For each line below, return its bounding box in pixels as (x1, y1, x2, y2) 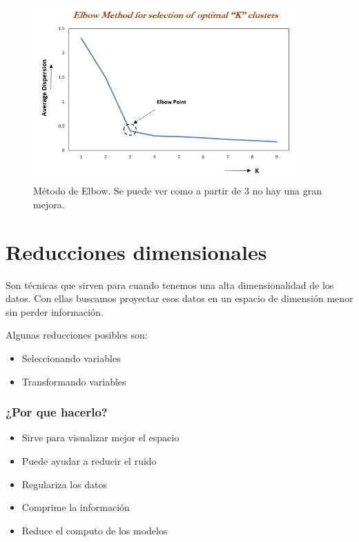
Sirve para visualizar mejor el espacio (21, 430, 179, 445)
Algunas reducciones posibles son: (6, 328, 148, 342)
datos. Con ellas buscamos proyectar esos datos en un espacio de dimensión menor (6, 291, 353, 305)
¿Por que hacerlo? (6, 403, 108, 421)
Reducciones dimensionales (6, 237, 267, 265)
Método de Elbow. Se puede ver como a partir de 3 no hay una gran (33, 183, 322, 198)
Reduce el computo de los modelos (21, 523, 168, 537)
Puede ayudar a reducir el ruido (21, 454, 157, 468)
